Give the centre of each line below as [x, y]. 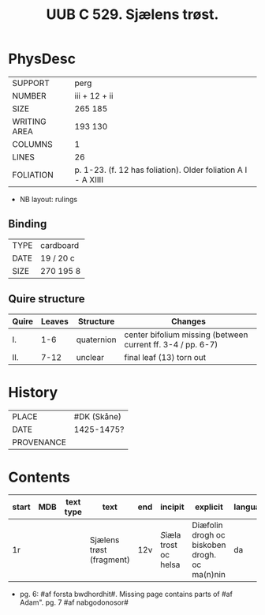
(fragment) [110, 560]
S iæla [171, 535]
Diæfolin [207, 525]
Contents [39, 477]
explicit [209, 507]
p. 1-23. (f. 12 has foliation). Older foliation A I [161, 170]
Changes [188, 321]
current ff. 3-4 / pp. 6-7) [171, 344]
